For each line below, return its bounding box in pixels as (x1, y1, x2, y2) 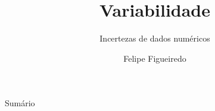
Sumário (5, 97, 35, 109)
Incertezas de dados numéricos (99, 32, 210, 45)
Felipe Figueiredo (123, 52, 186, 64)
